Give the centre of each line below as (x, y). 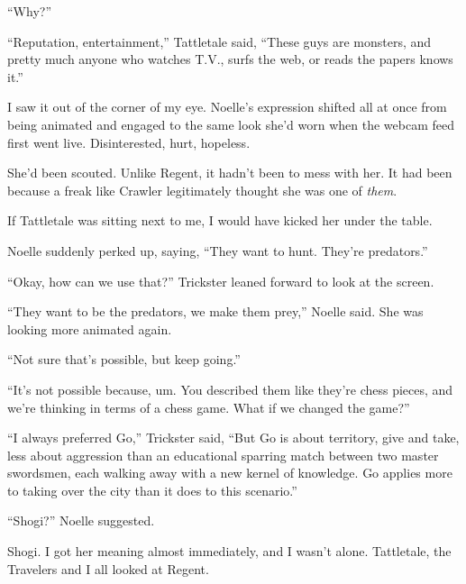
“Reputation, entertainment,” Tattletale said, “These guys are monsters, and (219, 41)
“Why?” (29, 11)
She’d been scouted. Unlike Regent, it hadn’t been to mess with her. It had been (230, 173)
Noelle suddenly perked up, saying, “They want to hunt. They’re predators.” (218, 250)
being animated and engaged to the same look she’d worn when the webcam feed (231, 124)
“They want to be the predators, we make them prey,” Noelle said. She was (215, 311)
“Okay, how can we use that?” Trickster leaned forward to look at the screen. (221, 281)
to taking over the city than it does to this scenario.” (152, 490)
